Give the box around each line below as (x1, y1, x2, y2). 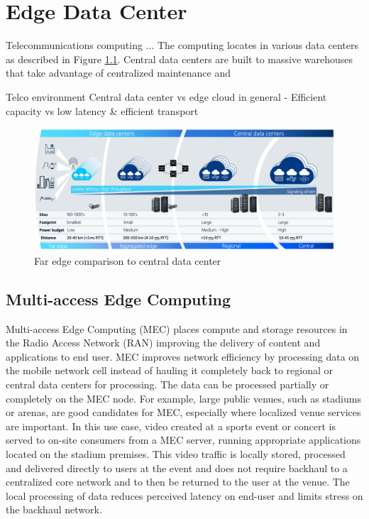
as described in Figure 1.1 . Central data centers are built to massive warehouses (6, 51, 353, 66)
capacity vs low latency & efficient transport (6, 103, 199, 118)
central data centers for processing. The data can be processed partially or (6, 376, 329, 391)
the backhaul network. (6, 502, 102, 517)
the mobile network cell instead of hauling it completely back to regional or (6, 363, 334, 378)
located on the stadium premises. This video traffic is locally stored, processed (6, 446, 346, 461)
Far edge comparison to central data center (34, 253, 221, 268)
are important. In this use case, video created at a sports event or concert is (6, 418, 336, 433)
